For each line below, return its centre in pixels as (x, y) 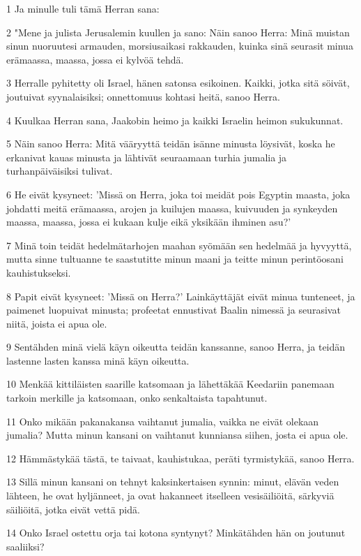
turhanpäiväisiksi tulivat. (60, 171)
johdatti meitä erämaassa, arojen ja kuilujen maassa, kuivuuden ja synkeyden (172, 208)
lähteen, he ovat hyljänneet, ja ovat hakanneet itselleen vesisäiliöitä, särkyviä (170, 496)
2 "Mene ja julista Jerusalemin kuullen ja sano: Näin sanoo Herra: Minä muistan (178, 32)
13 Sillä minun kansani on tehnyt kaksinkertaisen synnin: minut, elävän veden (173, 482)
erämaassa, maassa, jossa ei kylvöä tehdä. (95, 59)
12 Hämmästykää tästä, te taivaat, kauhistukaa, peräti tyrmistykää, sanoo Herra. (180, 458)
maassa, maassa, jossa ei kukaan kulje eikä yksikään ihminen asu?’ (149, 222)
